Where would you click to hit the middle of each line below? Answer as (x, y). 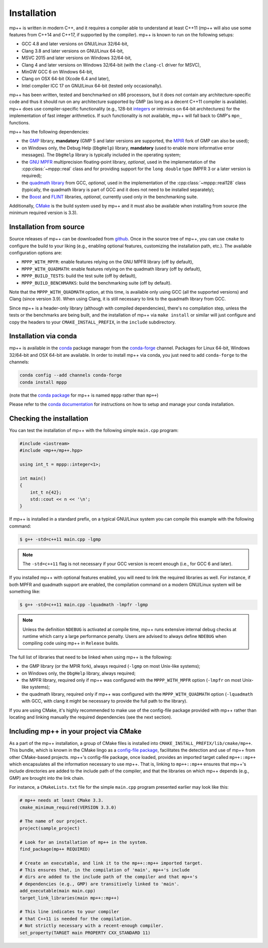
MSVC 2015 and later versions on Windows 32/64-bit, (77, 58)
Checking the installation (49, 418)
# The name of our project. (54, 821)
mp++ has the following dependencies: (49, 132)
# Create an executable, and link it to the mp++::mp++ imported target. (111, 863)
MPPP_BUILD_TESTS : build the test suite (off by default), (79, 276)
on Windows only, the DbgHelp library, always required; (79, 673)
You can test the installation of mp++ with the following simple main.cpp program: (94, 430)
